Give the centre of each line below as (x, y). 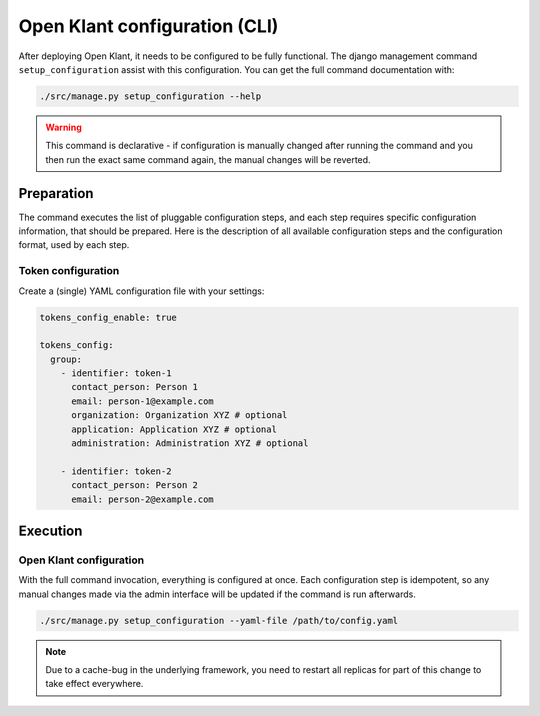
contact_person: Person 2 (135, 485)
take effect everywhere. (94, 684)
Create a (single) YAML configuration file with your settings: (141, 291)
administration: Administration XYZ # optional (190, 443)
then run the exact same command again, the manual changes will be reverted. (208, 159)
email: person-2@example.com (142, 499)
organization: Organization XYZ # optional (179, 415)
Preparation (56, 193)
